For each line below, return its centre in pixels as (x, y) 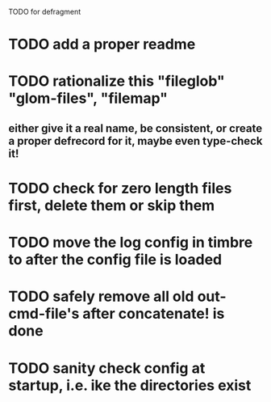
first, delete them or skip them (112, 205)
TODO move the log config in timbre (131, 243)
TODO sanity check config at (107, 368)
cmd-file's (44, 314)
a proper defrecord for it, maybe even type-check (135, 141)
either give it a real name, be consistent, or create (135, 128)
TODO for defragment (45, 12)
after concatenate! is (154, 314)
